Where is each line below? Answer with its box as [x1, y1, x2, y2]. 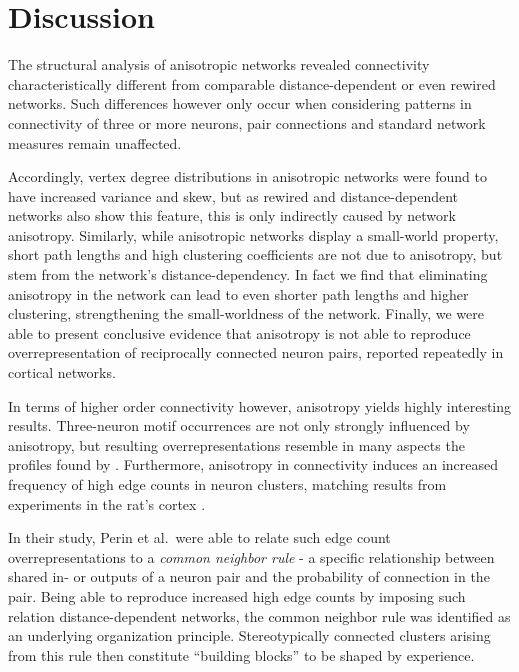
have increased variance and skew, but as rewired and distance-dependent [8, 185, 459, 206]
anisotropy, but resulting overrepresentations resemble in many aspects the [8, 434, 465, 455]
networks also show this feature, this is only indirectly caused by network [8, 205, 456, 226]
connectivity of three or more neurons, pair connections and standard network [8, 112, 486, 133]
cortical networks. [8, 362, 116, 383]
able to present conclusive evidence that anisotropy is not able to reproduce [8, 322, 471, 343]
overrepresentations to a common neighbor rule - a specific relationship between [8, 546, 495, 567]
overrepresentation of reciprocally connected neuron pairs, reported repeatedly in [8, 342, 504, 363]
